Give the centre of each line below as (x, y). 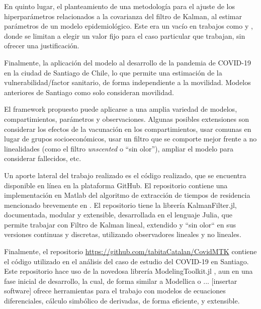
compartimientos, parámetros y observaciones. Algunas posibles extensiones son (127, 119)
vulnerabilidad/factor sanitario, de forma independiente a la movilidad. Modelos (127, 82)
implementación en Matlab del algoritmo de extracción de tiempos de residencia (127, 195)
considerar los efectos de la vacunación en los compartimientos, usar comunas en (128, 129)
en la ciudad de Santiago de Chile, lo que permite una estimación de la (113, 72)
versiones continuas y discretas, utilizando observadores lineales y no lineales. (123, 234)
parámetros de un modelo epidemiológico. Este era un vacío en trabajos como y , (128, 26)
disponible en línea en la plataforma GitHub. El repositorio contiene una (116, 185)
